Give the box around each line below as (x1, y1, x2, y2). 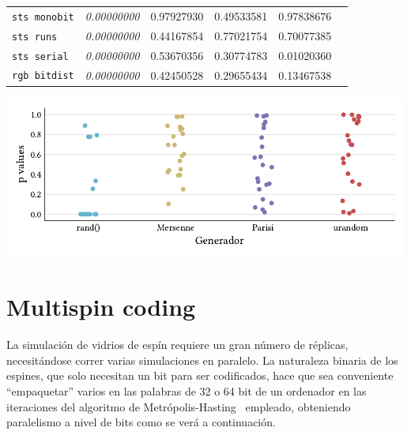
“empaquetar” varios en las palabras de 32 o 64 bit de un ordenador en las (6, 383, 367, 399)
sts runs (12, 31, 58, 43)
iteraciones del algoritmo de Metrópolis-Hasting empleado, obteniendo (6, 398, 351, 414)
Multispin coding (6, 291, 196, 323)
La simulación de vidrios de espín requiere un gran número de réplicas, (6, 336, 349, 353)
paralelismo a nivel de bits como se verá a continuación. (6, 414, 276, 430)
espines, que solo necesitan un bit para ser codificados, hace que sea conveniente (6, 367, 394, 384)
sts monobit (12, 11, 74, 23)
